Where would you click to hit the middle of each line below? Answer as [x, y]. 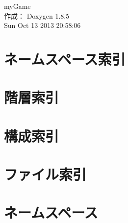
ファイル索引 [45, 174]
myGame [17, 6]
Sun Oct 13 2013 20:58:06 [42, 25]
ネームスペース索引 [65, 59]
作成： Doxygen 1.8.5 [37, 15]
